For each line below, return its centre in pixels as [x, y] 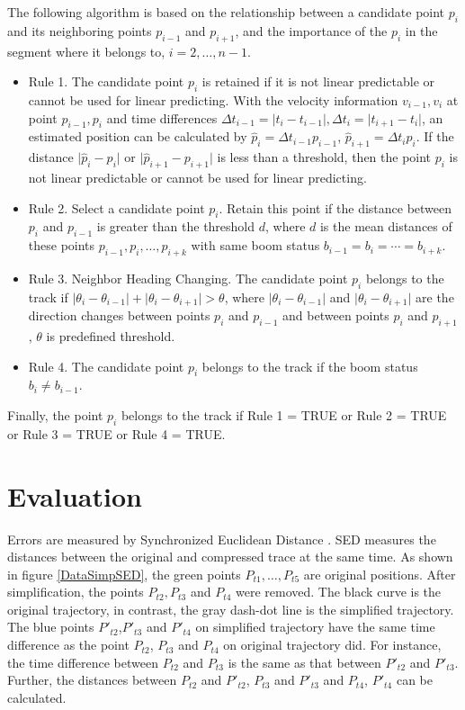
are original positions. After [380, 574]
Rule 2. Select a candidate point [116, 207]
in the [421, 30]
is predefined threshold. [111, 336]
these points [62, 245]
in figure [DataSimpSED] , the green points [124, 574]
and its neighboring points [80, 30]
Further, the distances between [92, 680]
